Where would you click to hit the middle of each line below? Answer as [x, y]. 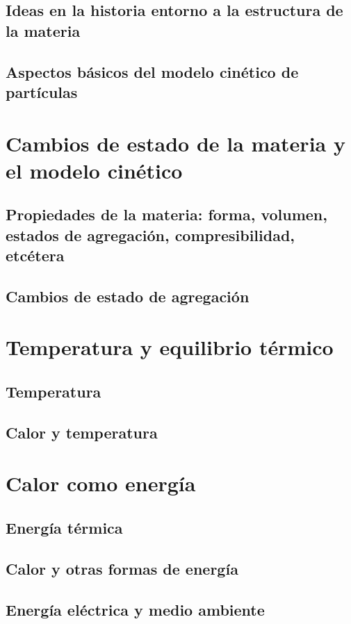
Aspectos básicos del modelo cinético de [152, 71]
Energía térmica [64, 527]
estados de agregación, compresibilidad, [150, 235]
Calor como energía [101, 483]
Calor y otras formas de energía [122, 568]
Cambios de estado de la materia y [175, 143]
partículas [42, 91]
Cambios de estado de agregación [128, 296]
